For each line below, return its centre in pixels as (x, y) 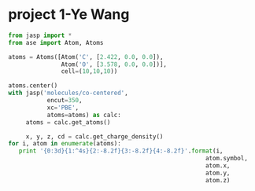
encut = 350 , (65, 101)
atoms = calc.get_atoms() (68, 122)
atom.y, (218, 173)
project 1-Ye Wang (69, 15)
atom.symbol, (226, 159)
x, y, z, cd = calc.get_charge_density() (94, 136)
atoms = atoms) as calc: (84, 115)
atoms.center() (33, 86)
